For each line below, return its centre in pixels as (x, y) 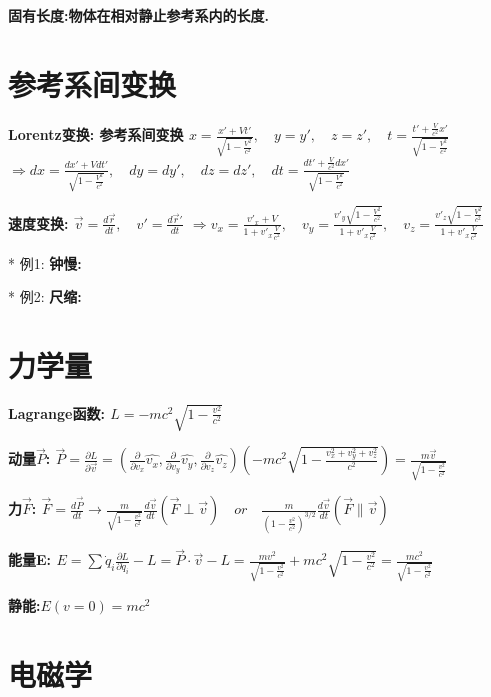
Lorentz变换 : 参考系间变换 (96, 134)
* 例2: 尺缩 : (45, 296)
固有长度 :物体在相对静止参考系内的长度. (138, 15)
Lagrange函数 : (56, 412)
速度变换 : (38, 222)
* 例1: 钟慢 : (45, 262)
